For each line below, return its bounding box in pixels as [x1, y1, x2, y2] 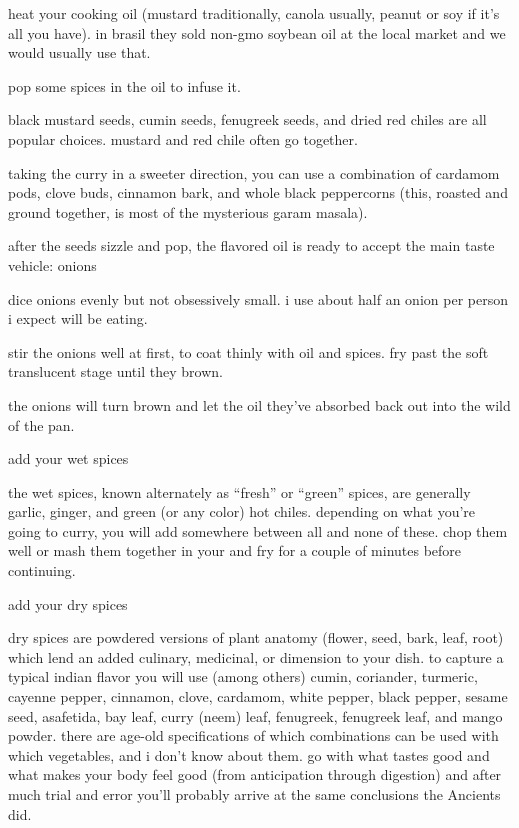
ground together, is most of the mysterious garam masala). [8, 201, 368, 222]
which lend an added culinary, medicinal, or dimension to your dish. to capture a [8, 646, 504, 667]
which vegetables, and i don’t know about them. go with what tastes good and [8, 744, 490, 765]
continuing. [8, 560, 76, 581]
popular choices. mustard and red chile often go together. [8, 128, 358, 149]
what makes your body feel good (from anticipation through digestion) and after [8, 764, 502, 785]
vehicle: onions [8, 254, 97, 275]
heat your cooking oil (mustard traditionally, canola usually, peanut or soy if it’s [8, 3, 500, 23]
